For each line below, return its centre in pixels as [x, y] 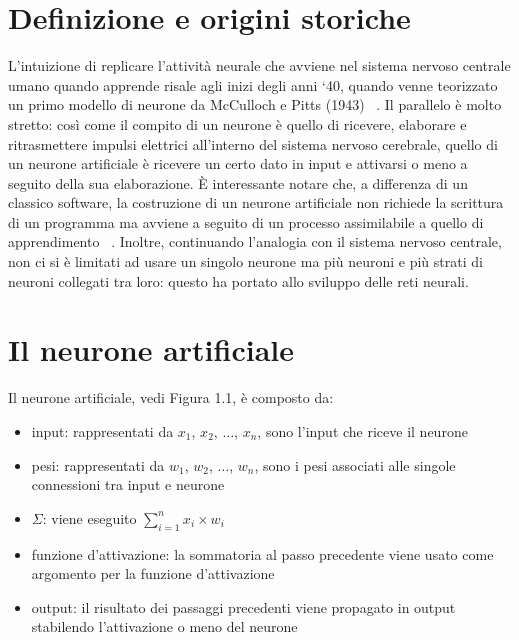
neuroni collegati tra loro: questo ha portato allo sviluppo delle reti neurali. [238, 280]
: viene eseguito [89, 517]
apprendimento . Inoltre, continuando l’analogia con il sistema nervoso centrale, [255, 241]
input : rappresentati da [102, 430]
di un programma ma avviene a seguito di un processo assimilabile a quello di [246, 221]
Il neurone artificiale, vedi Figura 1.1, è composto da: [171, 397]
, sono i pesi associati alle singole [355, 464]
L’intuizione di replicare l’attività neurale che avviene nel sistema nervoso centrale [259, 65]
